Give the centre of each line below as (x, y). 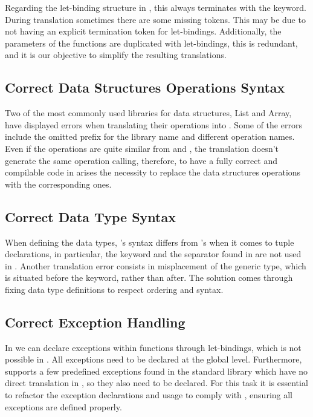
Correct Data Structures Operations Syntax (145, 87)
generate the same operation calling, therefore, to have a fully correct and (141, 160)
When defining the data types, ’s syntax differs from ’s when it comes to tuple (150, 242)
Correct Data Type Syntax (90, 216)
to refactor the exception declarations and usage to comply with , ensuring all (149, 395)
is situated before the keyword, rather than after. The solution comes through (149, 277)
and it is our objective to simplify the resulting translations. (116, 55)
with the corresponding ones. (58, 184)
